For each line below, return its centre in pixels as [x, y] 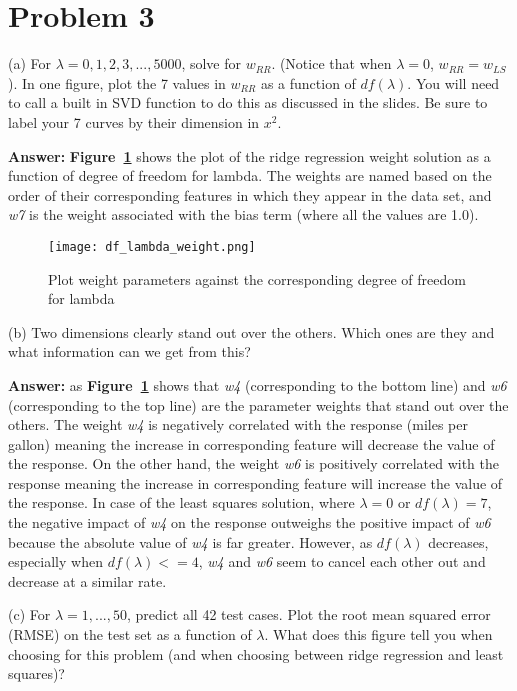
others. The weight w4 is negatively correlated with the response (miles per [238, 424]
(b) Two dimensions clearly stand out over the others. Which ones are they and [251, 331]
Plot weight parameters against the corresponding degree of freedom [257, 278]
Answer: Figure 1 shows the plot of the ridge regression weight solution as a [249, 155]
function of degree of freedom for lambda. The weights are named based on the [250, 175]
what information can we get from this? [129, 351]
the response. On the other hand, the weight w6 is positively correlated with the [253, 463]
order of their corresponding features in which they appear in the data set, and [250, 194]
